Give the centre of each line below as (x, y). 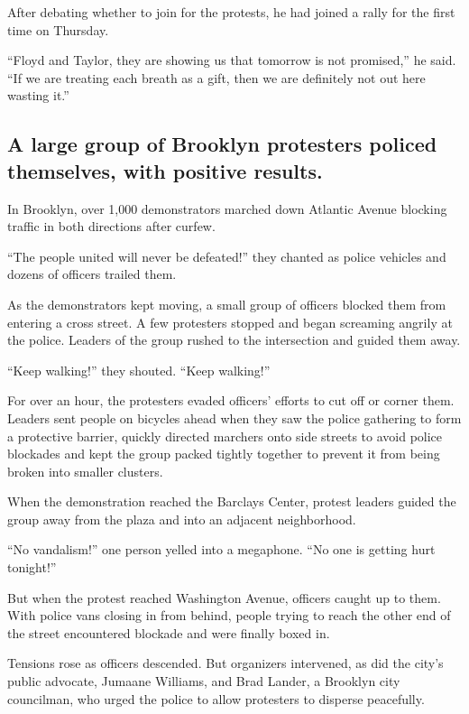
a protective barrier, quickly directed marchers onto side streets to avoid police (225, 436)
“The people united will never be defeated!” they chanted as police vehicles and (227, 256)
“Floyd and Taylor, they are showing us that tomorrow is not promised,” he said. (232, 60)
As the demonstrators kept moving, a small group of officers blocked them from (227, 304)
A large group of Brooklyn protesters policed (222, 144)
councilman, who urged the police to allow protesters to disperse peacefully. (216, 698)
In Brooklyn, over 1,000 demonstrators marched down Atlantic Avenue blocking (227, 208)
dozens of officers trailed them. (92, 274)
